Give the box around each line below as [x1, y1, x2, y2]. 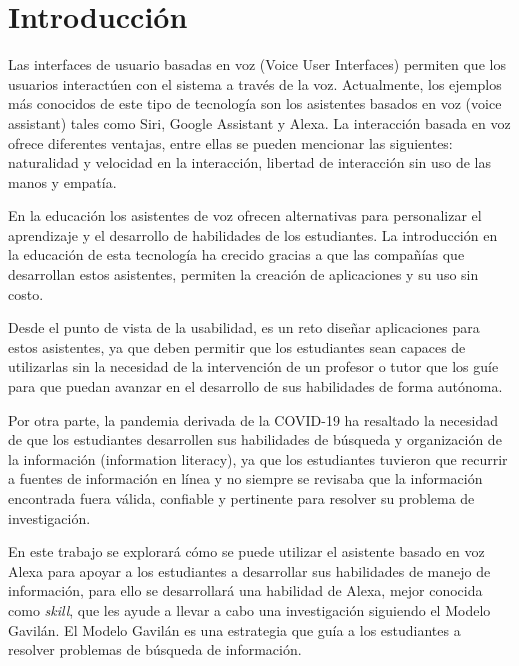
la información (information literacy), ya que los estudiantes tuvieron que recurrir [8, 448, 508, 469]
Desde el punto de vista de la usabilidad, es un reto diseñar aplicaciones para [8, 317, 480, 338]
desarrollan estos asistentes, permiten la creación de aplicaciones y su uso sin [8, 264, 479, 285]
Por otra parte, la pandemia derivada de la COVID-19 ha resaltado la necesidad [8, 409, 498, 430]
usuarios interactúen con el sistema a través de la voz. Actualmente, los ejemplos [8, 73, 502, 94]
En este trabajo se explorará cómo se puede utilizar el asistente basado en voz [8, 541, 485, 562]
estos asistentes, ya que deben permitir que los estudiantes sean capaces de [8, 336, 466, 357]
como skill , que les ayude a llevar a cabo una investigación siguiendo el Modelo [8, 599, 491, 620]
